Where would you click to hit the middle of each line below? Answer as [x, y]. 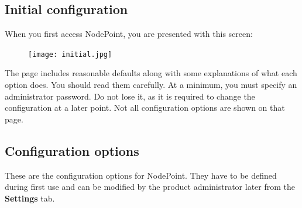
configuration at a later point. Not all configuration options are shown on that [145, 108]
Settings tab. [30, 198]
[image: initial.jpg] [70, 54]
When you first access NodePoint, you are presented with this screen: [129, 34]
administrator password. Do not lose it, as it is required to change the [130, 96]
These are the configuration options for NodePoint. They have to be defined [141, 175]
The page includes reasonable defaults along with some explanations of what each [151, 73]
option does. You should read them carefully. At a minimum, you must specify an [151, 85]
